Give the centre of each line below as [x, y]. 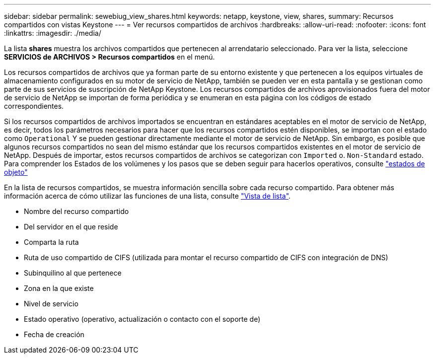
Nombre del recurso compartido [76, 211]
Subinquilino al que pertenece [73, 273]
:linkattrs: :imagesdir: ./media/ [53, 33]
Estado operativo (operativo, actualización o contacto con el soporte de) [142, 319]
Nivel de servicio [51, 304]
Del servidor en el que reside [71, 227]
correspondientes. [34, 106]
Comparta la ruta [51, 242]
